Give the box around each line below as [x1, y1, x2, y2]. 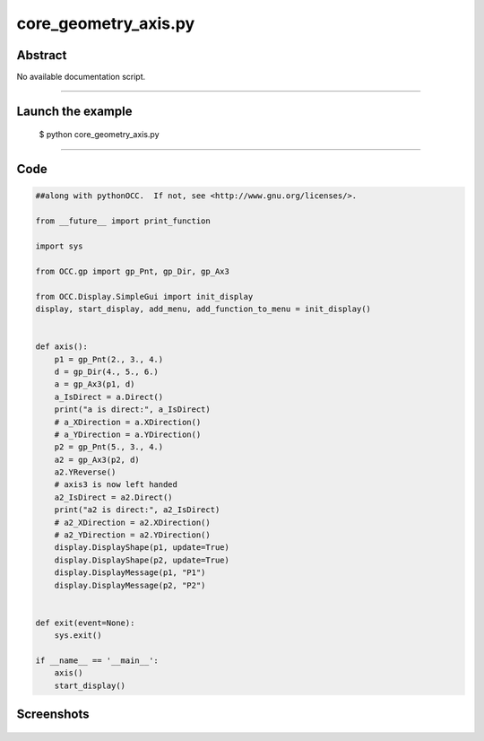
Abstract [16, 48, 67, 63]
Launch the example [16, 103, 133, 118]
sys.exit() [54, 631, 102, 641]
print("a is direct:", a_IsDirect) [54, 405, 211, 414]
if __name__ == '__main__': [35, 655, 159, 666]
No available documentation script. [16, 72, 146, 83]
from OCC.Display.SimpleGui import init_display [35, 292, 254, 301]
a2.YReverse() [54, 467, 117, 477]
